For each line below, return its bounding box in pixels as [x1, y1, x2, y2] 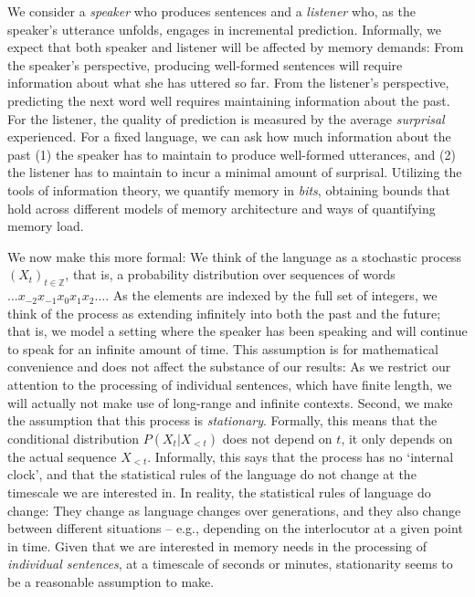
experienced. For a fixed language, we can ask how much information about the [7, 127, 451, 146]
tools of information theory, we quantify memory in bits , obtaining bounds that [7, 180, 451, 199]
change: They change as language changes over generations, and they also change [7, 500, 461, 519]
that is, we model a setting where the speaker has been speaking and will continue [7, 321, 468, 340]
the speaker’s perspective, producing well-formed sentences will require [7, 55, 403, 74]
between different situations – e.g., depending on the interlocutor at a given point [7, 518, 463, 538]
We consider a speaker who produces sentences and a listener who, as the [7, 2, 416, 20]
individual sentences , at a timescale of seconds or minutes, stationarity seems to [7, 554, 453, 573]
